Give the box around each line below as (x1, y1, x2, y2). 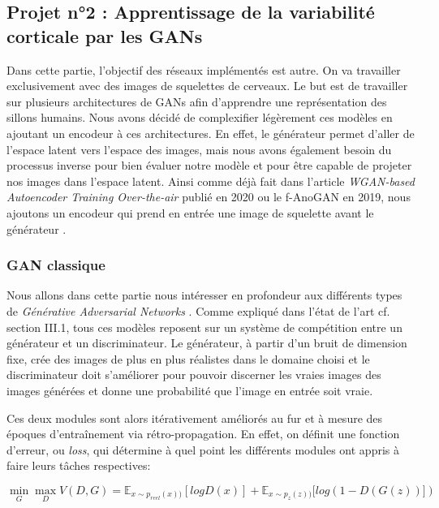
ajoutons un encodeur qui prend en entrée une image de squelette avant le (6, 204, 374, 221)
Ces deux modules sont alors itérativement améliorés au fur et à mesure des (6, 409, 383, 426)
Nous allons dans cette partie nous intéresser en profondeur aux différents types (6, 286, 402, 304)
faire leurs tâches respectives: (6, 457, 151, 474)
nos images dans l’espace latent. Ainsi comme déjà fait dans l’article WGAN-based (6, 172, 415, 189)
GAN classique (6, 255, 105, 275)
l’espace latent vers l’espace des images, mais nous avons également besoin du (6, 140, 392, 157)
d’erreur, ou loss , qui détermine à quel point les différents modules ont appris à (6, 441, 399, 458)
